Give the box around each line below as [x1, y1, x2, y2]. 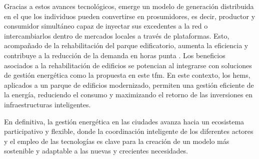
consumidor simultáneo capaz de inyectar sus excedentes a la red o [4, 21, 208, 31]
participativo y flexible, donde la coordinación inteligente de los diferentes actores [4, 126, 253, 136]
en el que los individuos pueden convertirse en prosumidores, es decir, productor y [4, 11, 255, 21]
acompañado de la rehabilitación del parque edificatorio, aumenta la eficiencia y [4, 40, 248, 51]
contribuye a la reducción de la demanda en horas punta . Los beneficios [4, 50, 225, 60]
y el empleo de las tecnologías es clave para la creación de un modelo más [4, 135, 229, 146]
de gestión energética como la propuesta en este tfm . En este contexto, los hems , [4, 70, 250, 80]
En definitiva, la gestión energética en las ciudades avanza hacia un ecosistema [4, 116, 244, 126]
